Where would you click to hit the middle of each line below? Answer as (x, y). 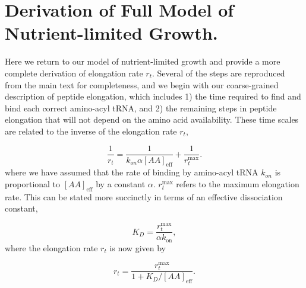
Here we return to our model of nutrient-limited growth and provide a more (143, 61)
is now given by (138, 247)
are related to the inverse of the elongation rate (91, 131)
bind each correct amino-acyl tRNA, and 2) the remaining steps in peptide (141, 108)
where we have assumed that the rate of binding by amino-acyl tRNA (132, 172)
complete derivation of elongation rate (74, 73)
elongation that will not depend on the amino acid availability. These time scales (152, 119)
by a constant (121, 183)
